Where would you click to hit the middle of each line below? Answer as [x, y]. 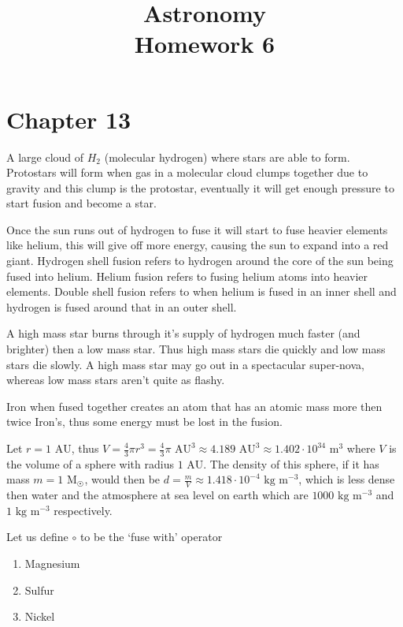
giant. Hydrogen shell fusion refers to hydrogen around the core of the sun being [200, 261]
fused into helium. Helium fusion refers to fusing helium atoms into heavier [187, 276]
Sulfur [39, 590]
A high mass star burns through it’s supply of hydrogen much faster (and [183, 333]
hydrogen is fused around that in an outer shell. [122, 306]
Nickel [40, 616]
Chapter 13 [69, 119]
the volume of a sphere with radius [90, 463]
